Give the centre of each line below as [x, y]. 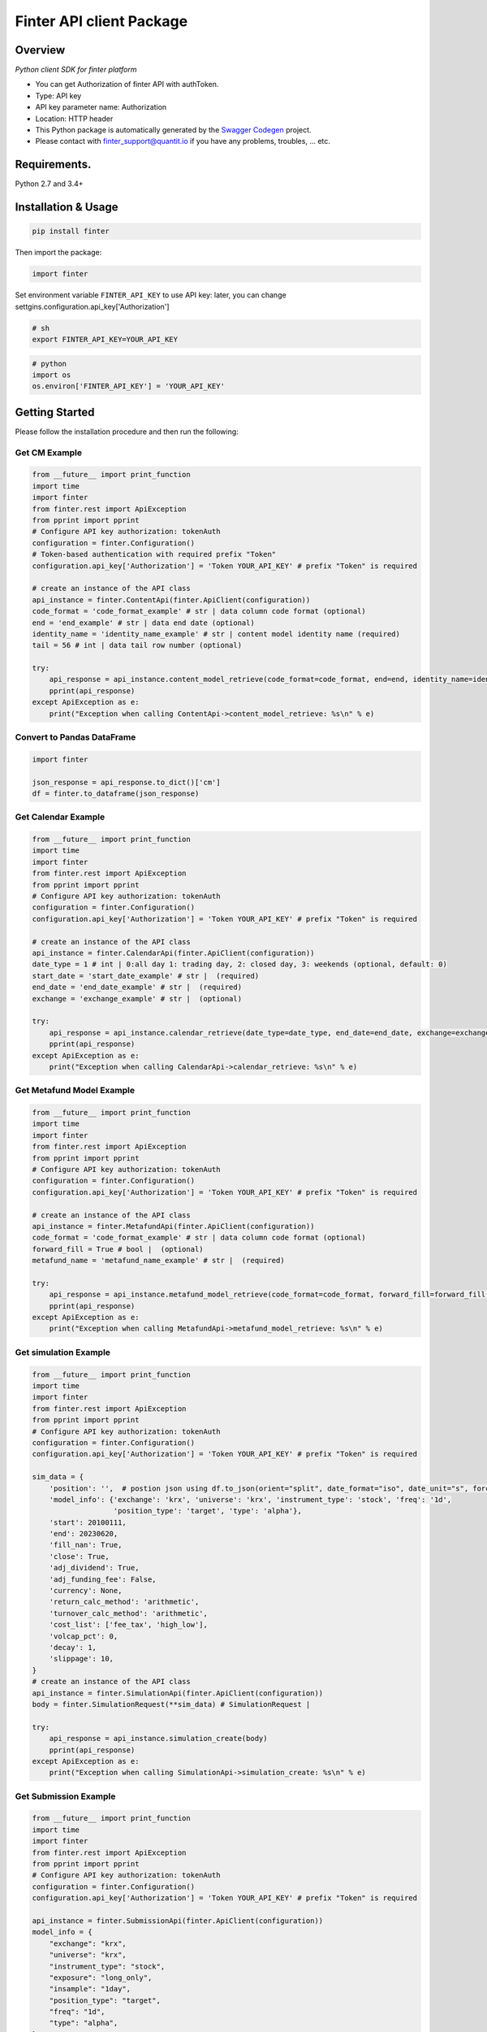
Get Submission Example [65, 1796]
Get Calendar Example [60, 817]
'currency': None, [86, 1591]
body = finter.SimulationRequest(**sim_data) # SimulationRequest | [171, 1704]
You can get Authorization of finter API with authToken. [127, 85]
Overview [40, 50]
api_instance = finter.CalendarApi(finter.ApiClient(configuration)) [173, 953]
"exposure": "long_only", [101, 1978]
